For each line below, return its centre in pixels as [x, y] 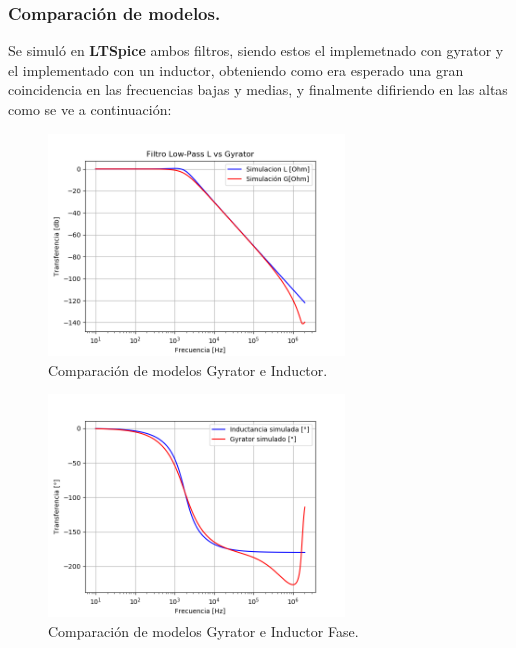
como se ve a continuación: [90, 109]
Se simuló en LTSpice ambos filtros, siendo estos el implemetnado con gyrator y [256, 50]
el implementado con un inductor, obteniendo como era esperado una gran [236, 69]
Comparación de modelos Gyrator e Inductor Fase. [203, 630]
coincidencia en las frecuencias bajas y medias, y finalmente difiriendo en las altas [258, 89]
